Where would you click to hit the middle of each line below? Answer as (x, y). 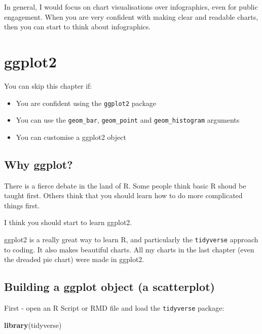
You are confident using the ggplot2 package (86, 103)
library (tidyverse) (33, 325)
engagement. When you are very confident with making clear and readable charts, (131, 16)
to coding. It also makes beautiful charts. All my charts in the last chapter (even (129, 249)
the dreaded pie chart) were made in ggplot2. (74, 259)
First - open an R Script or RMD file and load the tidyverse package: (114, 308)
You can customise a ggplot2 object (71, 137)
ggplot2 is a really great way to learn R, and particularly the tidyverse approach (131, 239)
